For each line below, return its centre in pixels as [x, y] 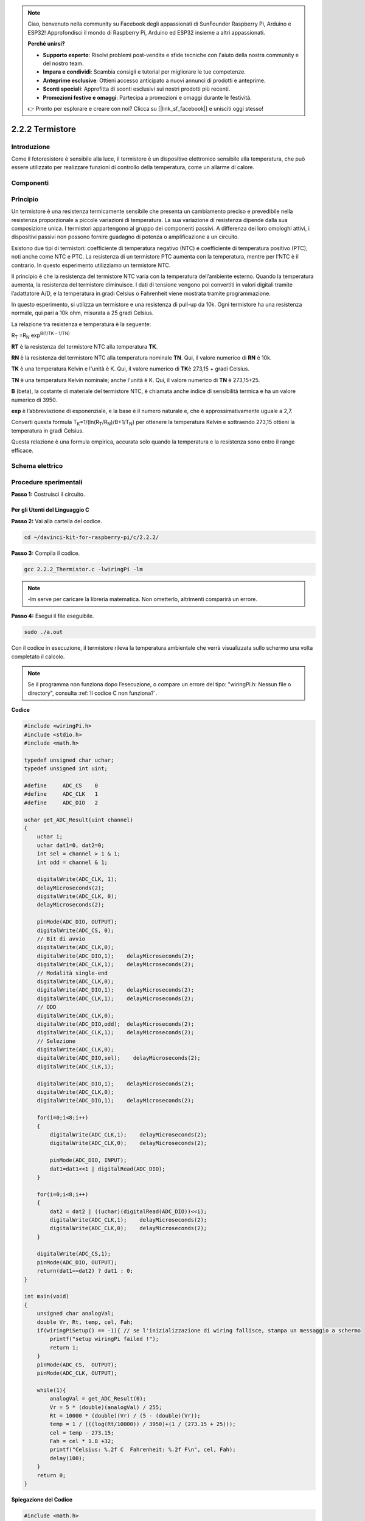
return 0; [51, 1475]
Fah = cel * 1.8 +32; [82, 1441]
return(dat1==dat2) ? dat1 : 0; [85, 1271]
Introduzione [31, 147]
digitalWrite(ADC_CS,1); [74, 1254]
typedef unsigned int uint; [66, 769]
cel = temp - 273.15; [82, 1432]
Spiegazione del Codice [42, 1499]
